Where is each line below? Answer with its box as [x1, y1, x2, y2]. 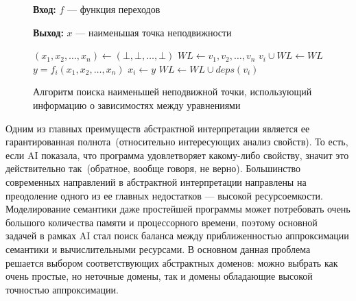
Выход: [33, 25, 64, 39]
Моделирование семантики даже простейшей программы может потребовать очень [5, 202, 351, 216]
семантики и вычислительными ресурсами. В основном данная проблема [5, 241, 311, 256]
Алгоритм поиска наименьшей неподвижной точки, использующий [33, 84, 312, 99]
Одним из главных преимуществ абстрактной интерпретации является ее [5, 121, 310, 135]
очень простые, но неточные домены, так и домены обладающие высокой [5, 269, 313, 283]
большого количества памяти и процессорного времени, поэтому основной [5, 215, 318, 229]
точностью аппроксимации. [5, 282, 119, 296]
